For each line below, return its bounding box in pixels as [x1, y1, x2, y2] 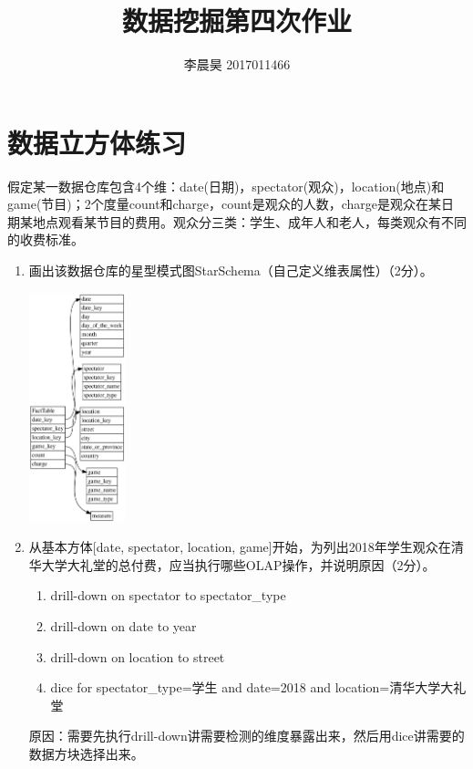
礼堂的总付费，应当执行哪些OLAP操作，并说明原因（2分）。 [79, 555, 436, 574]
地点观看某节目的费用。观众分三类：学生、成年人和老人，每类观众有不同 [32, 212, 467, 231]
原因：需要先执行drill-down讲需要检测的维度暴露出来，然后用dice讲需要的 [28, 726, 465, 745]
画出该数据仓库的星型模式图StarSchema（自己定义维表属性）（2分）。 [28, 261, 433, 280]
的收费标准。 [7, 230, 84, 249]
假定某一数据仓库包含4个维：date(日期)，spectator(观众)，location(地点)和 [7, 176, 445, 195]
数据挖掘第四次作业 [121, 2, 352, 39]
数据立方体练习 [7, 123, 187, 161]
